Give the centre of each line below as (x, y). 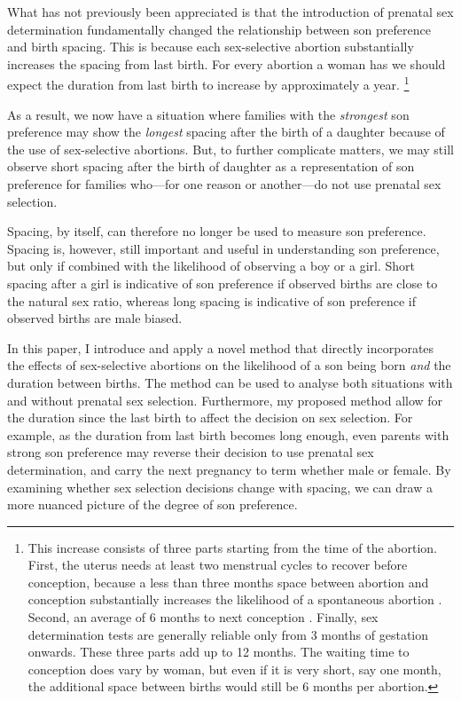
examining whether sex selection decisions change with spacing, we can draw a (220, 487)
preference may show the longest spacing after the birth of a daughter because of (226, 132)
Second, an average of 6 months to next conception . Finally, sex (203, 617)
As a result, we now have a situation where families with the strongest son (208, 114)
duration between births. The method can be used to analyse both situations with (230, 382)
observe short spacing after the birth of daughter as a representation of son (211, 166)
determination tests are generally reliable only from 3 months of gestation (228, 634)
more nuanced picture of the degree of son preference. (152, 504)
